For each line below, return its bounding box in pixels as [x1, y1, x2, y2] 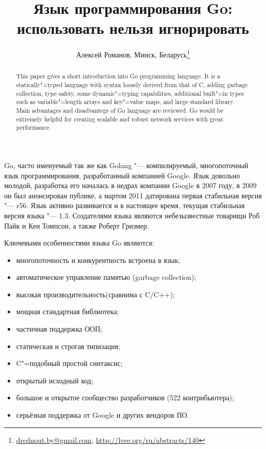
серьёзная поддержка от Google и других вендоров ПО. [16, 410, 189, 420]
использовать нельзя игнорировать [17, 17, 249, 38]
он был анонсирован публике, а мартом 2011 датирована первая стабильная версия [4, 190, 262, 200]
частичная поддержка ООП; [16, 323, 102, 334]
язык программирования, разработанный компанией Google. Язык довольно [4, 170, 240, 180]
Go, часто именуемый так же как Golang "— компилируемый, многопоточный [4, 159, 249, 170]
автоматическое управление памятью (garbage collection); [16, 272, 196, 282]
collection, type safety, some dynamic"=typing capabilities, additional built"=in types [16, 89, 244, 97]
